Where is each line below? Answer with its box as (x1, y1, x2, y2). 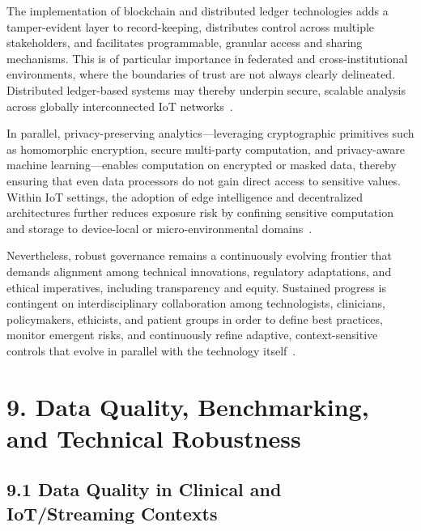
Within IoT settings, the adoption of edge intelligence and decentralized (6, 188, 364, 205)
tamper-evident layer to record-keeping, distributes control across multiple (6, 18, 375, 35)
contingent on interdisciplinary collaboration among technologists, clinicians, (6, 295, 385, 312)
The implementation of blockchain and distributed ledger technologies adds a (6, 2, 389, 19)
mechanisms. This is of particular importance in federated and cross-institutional (6, 49, 408, 66)
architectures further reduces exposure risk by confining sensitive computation (6, 204, 393, 221)
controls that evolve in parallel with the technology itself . (6, 342, 296, 359)
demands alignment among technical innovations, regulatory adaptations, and (6, 262, 392, 279)
